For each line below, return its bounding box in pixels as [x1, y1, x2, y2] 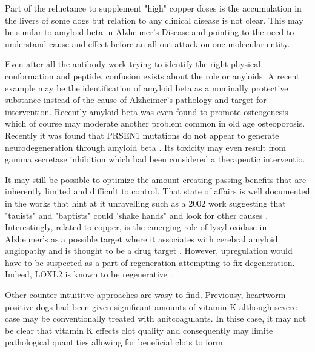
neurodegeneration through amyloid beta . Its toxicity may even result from [5, 141, 286, 153]
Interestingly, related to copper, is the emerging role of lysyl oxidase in [5, 221, 267, 233]
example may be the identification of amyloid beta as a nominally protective [5, 81, 288, 94]
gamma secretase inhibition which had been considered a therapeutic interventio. [5, 153, 305, 165]
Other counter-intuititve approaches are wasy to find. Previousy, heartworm [5, 288, 286, 301]
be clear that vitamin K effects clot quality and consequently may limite [5, 324, 273, 336]
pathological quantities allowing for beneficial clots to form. [5, 336, 225, 348]
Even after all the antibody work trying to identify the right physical [5, 58, 261, 70]
